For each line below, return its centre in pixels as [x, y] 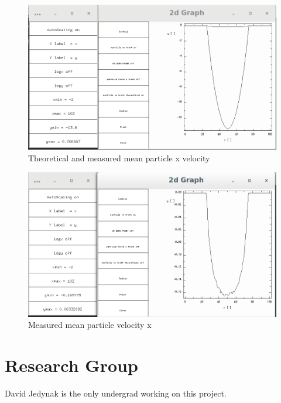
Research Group [71, 365]
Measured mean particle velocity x [90, 325]
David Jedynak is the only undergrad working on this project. [116, 393]
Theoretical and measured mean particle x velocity [119, 158]
